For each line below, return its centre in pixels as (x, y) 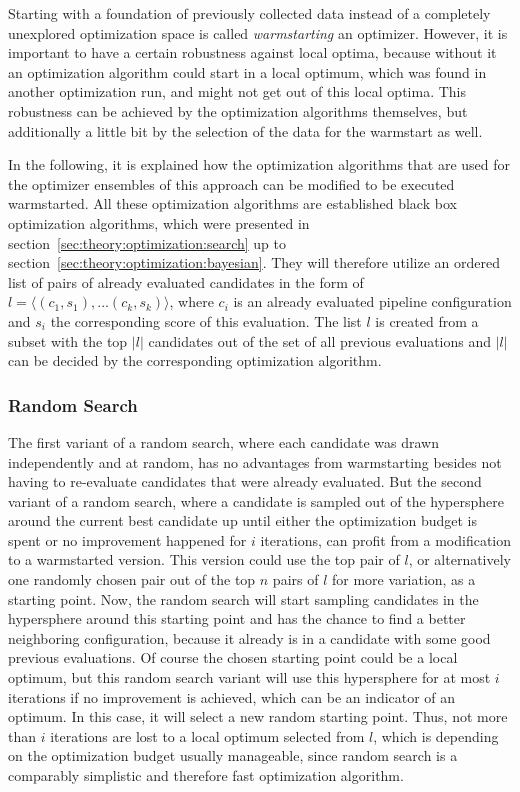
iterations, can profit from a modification (386, 539)
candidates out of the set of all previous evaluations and (320, 340)
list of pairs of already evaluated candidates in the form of (186, 281)
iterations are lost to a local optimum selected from (207, 735)
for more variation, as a (403, 579)
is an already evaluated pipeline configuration (372, 301)
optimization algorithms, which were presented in (159, 222)
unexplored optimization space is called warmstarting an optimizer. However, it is (258, 32)
